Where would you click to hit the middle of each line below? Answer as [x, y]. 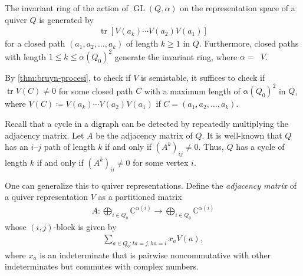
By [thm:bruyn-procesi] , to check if [68, 78]
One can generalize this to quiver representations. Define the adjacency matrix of [151, 185]
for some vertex [161, 162]
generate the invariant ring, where [176, 56]
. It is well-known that [242, 135]
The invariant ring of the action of [67, 8]
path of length [70, 147]
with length [26, 56]
